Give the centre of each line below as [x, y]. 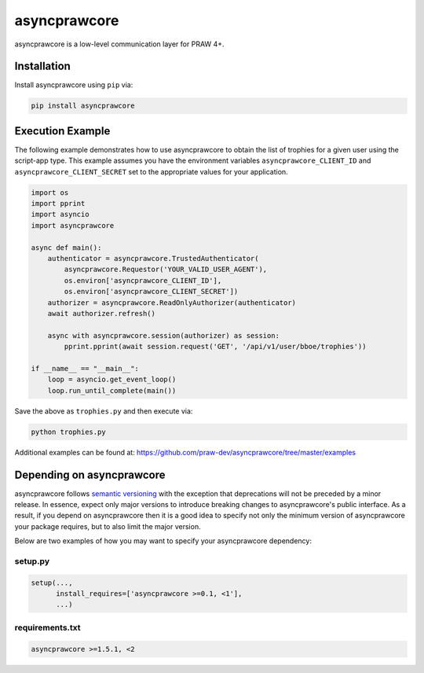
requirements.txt [48, 627]
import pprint [58, 204]
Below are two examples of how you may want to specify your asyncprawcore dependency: [163, 541]
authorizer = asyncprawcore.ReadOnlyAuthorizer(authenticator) [172, 302]
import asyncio [60, 215]
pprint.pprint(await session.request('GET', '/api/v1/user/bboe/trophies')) [215, 347]
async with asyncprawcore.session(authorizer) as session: [164, 335]
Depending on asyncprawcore [90, 474]
